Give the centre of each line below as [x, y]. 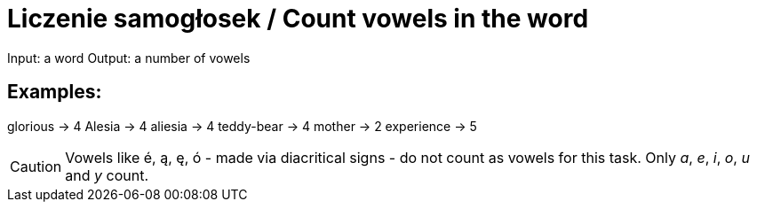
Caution [36, 166]
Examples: [55, 92]
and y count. [107, 175]
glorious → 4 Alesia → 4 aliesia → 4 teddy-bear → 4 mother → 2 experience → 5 [242, 126]
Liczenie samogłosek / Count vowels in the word [298, 19]
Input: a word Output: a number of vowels [129, 58]
